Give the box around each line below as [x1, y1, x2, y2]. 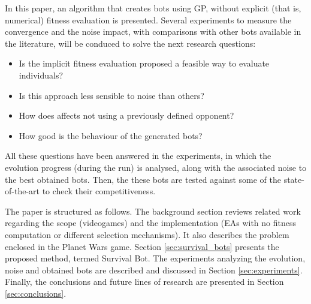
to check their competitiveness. [42, 185, 156, 197]
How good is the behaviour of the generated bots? [19, 129, 203, 142]
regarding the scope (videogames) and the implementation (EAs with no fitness [5, 216, 296, 229]
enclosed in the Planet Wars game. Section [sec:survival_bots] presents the [5, 240, 279, 252]
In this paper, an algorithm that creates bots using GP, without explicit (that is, [5, 2, 301, 14]
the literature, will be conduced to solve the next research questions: [5, 37, 256, 49]
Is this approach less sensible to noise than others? [19, 89, 204, 101]
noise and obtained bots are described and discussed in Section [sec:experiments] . [5, 263, 303, 276]
